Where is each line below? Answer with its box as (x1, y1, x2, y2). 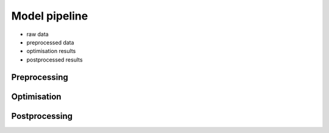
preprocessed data (26, 38, 74, 46)
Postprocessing (11, 110, 73, 121)
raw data (26, 31, 49, 38)
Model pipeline (11, 9, 88, 23)
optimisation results (26, 48, 76, 55)
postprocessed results (26, 56, 83, 63)
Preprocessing (11, 72, 68, 82)
